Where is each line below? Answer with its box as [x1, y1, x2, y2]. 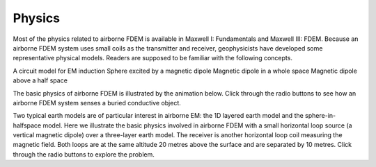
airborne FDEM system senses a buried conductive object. [13, 98, 181, 107]
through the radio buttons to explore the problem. [13, 150, 155, 159]
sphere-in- [305, 112, 336, 120]
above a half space [13, 76, 68, 85]
